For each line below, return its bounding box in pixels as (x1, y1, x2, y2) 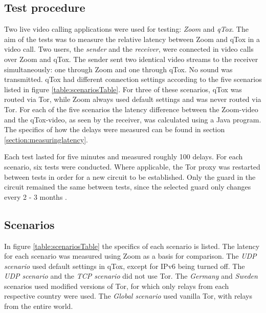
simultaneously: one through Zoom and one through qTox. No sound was (4, 64, 233, 74)
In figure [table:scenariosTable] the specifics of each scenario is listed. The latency (4, 240, 260, 251)
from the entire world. (4, 301, 73, 311)
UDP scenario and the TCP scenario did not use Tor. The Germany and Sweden (4, 270, 258, 281)
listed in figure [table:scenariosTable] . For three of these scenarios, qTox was (4, 84, 242, 94)
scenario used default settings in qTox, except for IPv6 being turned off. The (4, 260, 245, 271)
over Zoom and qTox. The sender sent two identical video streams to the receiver (4, 53, 258, 64)
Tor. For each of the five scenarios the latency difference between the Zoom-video (4, 103, 258, 114)
